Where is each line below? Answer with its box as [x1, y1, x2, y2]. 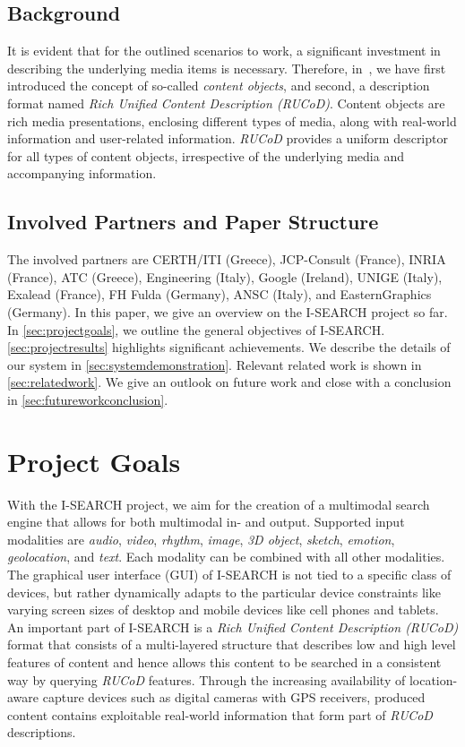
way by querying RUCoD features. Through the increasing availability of [7, 670, 406, 689]
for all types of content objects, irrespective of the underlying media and [7, 146, 404, 165]
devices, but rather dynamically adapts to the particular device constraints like [7, 582, 441, 601]
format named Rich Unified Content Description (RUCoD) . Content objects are [7, 93, 445, 112]
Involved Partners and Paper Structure [7, 208, 379, 236]
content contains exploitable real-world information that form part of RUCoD [7, 705, 433, 724]
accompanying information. [7, 164, 157, 183]
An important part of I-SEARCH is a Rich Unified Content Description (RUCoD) [7, 617, 459, 636]
